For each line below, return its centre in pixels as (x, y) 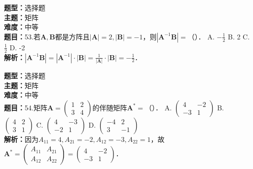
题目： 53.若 (22, 36)
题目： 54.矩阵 (26, 107)
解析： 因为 (21, 139)
